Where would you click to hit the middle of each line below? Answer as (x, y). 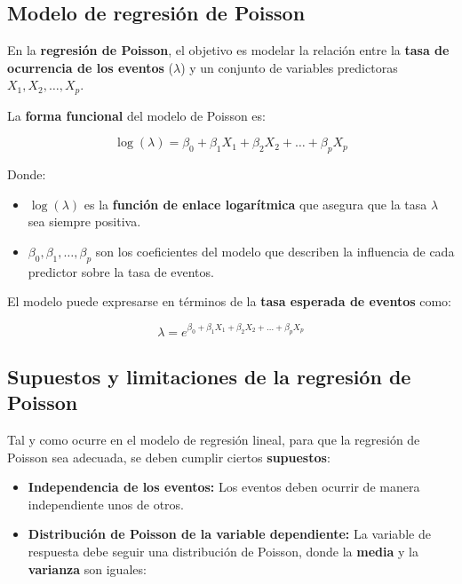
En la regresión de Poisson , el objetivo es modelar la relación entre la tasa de (228, 50)
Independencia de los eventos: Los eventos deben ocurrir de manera (224, 487)
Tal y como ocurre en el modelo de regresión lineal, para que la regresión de (214, 440)
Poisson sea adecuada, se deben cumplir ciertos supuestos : (169, 457)
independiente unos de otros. (106, 504)
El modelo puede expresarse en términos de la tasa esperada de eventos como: (230, 301)
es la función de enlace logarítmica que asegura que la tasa (255, 204)
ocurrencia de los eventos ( (90, 67)
